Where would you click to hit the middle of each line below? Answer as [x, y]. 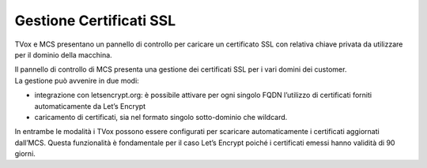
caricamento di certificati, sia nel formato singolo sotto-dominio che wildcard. [161, 117]
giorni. [25, 154]
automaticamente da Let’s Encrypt [90, 106]
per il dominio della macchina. [63, 54]
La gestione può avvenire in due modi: [77, 80]
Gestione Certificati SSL [95, 21]
